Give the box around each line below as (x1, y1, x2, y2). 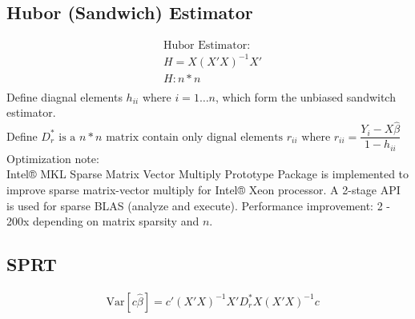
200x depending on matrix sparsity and (6, 213, 199, 229)
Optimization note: (6, 150, 99, 166)
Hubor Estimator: (163, 40, 251, 52)
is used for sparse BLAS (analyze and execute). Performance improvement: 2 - (6, 197, 390, 213)
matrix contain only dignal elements (106, 131, 284, 143)
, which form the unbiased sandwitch (216, 88, 396, 105)
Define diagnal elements (6, 88, 123, 105)
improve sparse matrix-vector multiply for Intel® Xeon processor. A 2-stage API (6, 181, 401, 197)
